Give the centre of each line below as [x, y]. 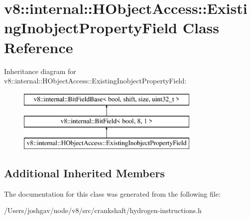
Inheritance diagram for [40, 71]
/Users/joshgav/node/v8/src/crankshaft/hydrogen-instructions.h [103, 210]
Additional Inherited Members [84, 173]
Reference [39, 47]
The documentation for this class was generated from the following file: [112, 193]
